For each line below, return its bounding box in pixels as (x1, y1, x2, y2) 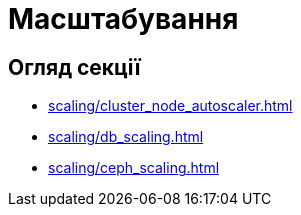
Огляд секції (8, 54, 141, 80)
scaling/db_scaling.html (48, 128, 204, 146)
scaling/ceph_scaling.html (48, 159, 220, 177)
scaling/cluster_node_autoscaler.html (48, 97, 293, 115)
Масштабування (8, 2, 239, 36)
